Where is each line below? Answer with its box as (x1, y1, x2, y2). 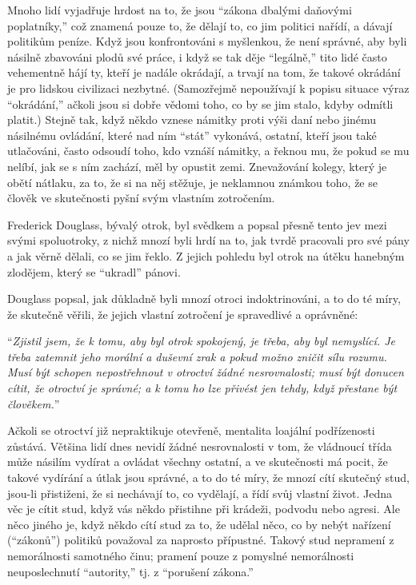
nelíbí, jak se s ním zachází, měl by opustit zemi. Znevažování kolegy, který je (7, 157, 387, 174)
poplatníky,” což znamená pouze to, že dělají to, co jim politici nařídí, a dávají (7, 17, 393, 34)
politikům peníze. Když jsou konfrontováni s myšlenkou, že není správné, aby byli (7, 33, 407, 50)
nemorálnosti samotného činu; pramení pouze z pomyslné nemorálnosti (7, 547, 354, 563)
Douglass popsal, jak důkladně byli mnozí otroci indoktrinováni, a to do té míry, (7, 290, 401, 307)
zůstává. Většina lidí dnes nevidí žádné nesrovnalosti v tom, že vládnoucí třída (7, 437, 392, 454)
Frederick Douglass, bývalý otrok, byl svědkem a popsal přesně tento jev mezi (7, 216, 387, 233)
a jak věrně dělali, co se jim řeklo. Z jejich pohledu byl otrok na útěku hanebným (7, 247, 405, 264)
